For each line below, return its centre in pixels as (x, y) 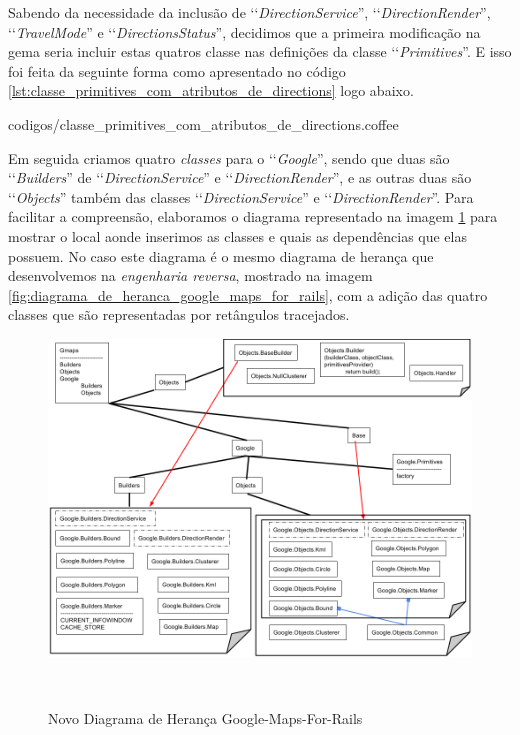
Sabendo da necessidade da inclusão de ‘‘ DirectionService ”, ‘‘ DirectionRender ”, (249, 12)
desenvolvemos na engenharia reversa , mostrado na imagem (190, 275)
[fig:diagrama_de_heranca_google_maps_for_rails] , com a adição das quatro (248, 294)
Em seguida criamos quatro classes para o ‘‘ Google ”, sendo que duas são (229, 157)
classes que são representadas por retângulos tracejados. (179, 314)
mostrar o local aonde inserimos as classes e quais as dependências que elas (237, 235)
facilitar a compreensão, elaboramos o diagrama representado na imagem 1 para (253, 216)
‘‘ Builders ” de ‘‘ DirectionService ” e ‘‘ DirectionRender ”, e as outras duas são (240, 177)
